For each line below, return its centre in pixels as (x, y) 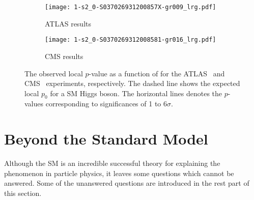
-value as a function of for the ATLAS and (157, 73)
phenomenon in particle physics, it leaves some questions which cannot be (119, 173)
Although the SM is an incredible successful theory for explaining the (112, 163)
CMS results (64, 56)
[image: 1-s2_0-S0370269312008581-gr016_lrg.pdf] (131, 40)
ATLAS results (68, 23)
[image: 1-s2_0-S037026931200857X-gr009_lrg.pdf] (131, 7)
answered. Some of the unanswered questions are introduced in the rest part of (127, 183)
